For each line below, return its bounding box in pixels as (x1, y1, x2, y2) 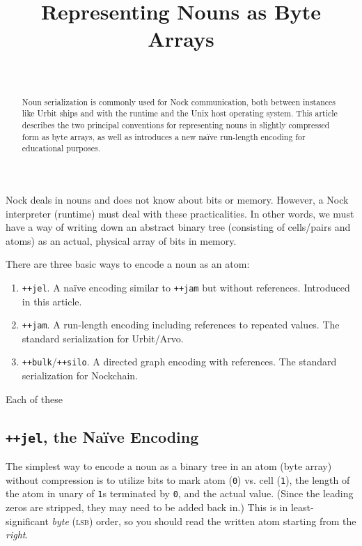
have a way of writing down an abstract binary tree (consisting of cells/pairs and (6, 220, 351, 234)
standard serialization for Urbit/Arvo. (22, 331, 184, 345)
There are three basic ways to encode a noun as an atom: (6, 257, 250, 271)
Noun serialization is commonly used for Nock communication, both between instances (22, 96, 336, 107)
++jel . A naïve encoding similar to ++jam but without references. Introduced (22, 280, 350, 294)
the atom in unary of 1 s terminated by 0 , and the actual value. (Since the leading (6, 486, 354, 501)
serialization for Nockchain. (22, 368, 139, 383)
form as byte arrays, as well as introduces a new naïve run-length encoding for (22, 130, 306, 142)
